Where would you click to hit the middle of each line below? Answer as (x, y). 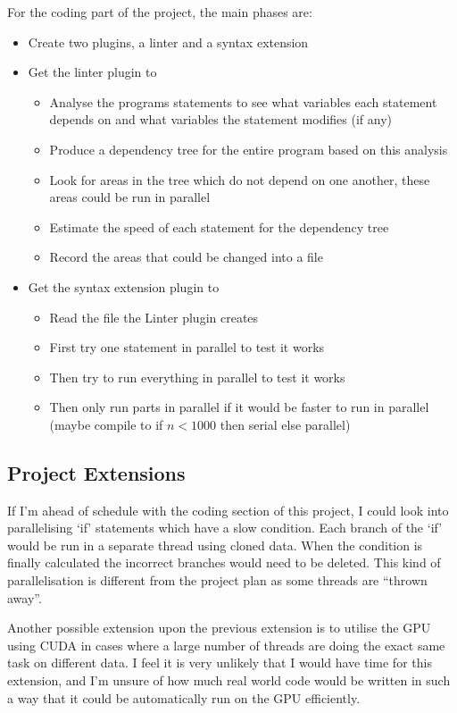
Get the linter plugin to (92, 72)
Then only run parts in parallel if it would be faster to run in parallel (239, 407)
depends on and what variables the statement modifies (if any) (220, 119)
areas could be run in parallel (130, 197)
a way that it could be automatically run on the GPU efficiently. (184, 697)
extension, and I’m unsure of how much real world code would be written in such (229, 680)
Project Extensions (96, 472)
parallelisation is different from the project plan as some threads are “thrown (217, 580)
